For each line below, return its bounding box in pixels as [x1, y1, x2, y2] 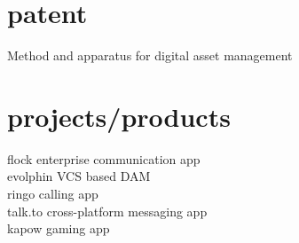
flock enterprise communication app [7, 149, 201, 168]
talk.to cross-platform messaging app [7, 201, 208, 220]
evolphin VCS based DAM [7, 167, 151, 185]
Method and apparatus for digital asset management [7, 46, 293, 65]
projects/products [7, 98, 231, 134]
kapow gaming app [7, 219, 110, 238]
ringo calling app [7, 184, 98, 203]
